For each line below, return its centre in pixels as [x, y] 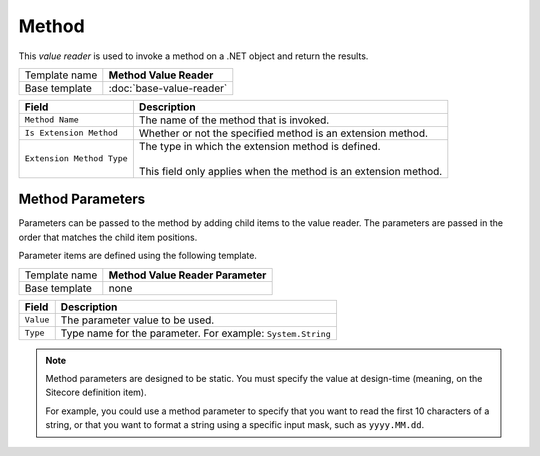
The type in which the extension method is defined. [259, 146]
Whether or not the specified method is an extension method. [283, 133]
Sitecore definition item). [96, 392]
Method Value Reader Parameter [187, 275]
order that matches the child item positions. [108, 237]
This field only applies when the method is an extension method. [290, 171]
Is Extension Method [71, 133]
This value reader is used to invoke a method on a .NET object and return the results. [193, 56]
